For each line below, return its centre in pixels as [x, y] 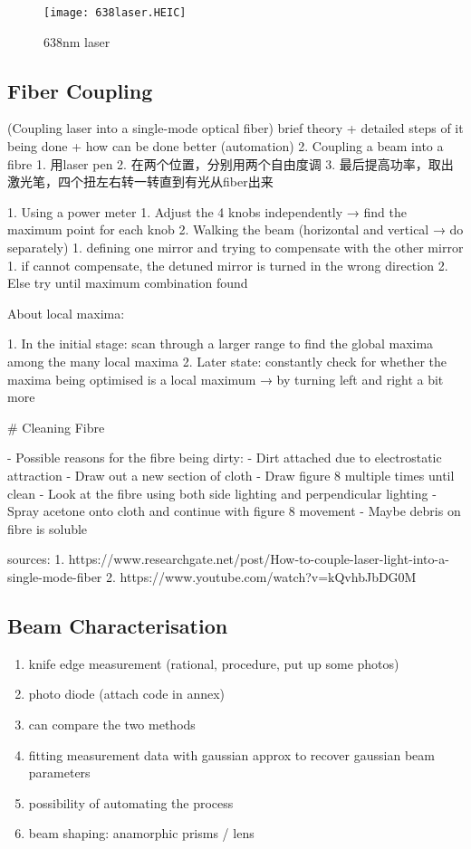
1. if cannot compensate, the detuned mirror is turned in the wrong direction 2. [228, 265]
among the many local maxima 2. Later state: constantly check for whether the [227, 361]
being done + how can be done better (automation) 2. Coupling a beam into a [226, 146]
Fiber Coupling [80, 90]
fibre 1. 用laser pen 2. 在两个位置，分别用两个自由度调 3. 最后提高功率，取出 [231, 163]
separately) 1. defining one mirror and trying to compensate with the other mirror [235, 248]
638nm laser [77, 41]
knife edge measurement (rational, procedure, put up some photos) [214, 663]
